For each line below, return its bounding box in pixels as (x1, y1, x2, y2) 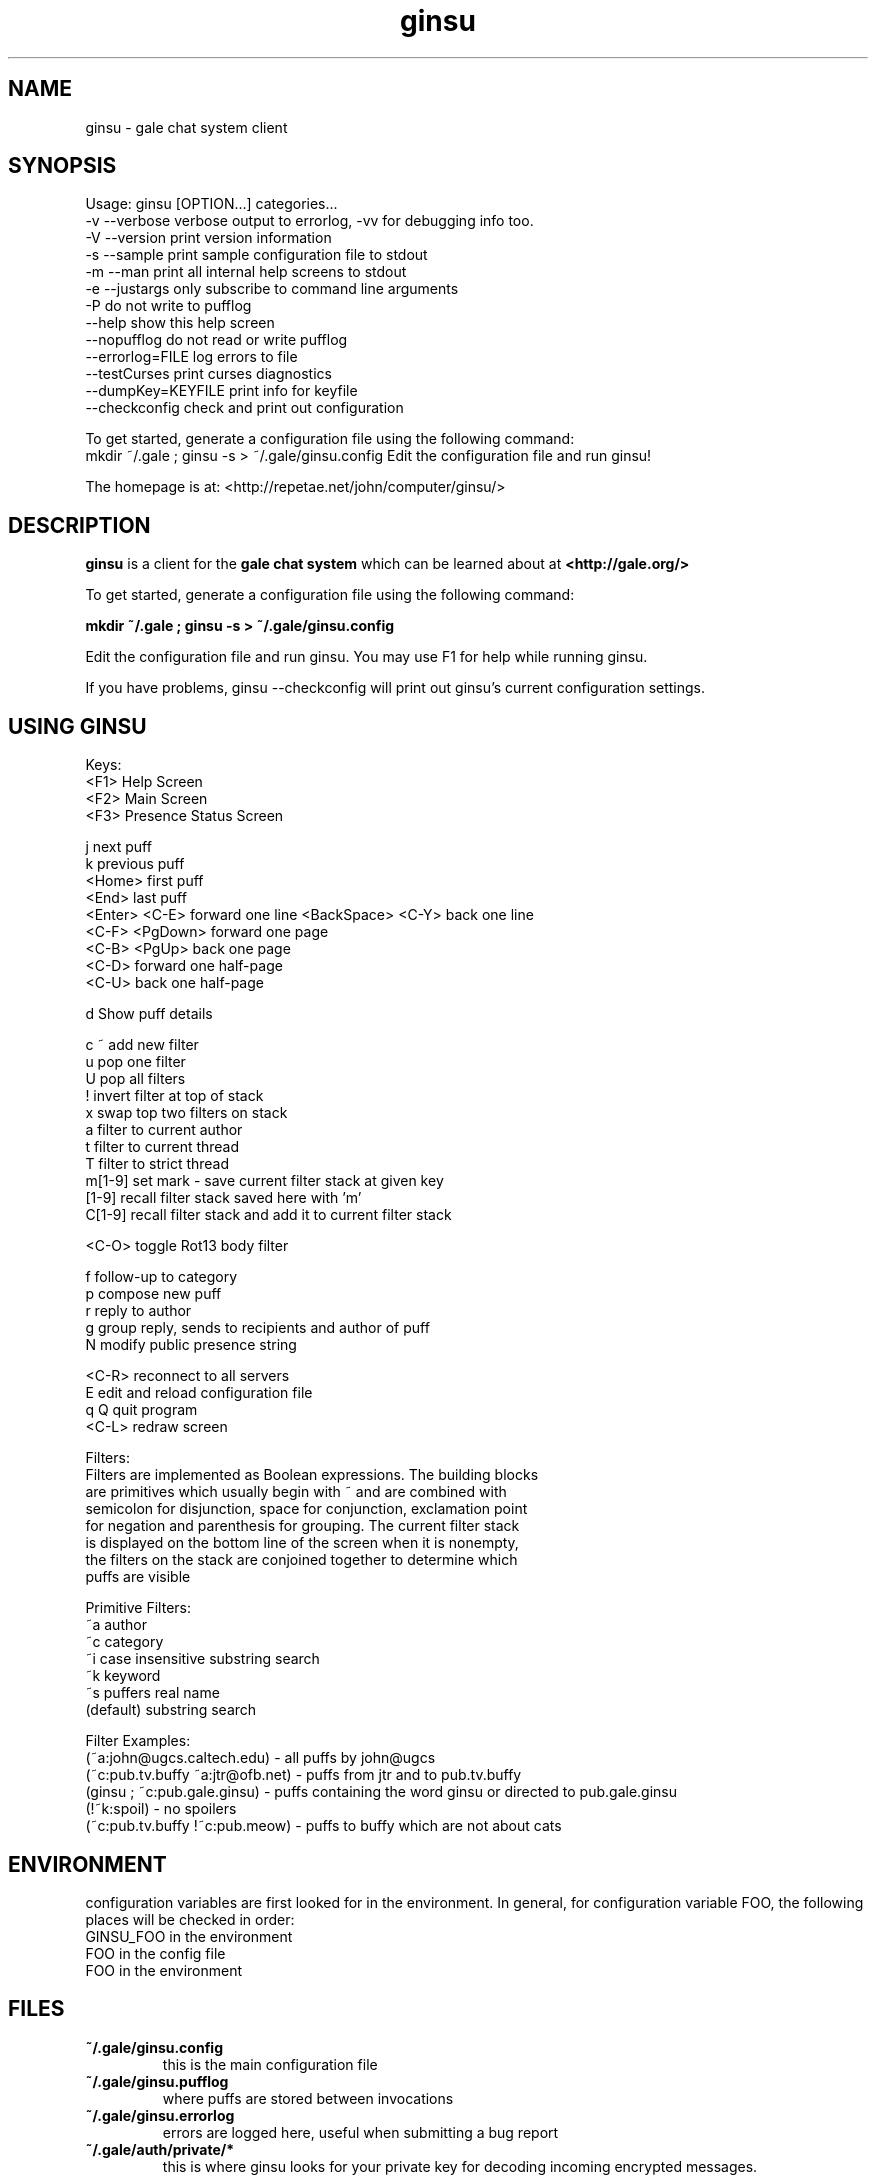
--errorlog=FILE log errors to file (85, 348, 298, 366)
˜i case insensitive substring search (85, 1650, 320, 1668)
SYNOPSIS (8, 153, 117, 179)
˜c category (85, 1633, 164, 1651)
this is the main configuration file (162, 2055, 378, 2073)
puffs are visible (85, 1568, 191, 1586)
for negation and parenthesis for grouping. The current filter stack (85, 1517, 520, 1535)
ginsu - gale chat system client (85, 118, 288, 136)
